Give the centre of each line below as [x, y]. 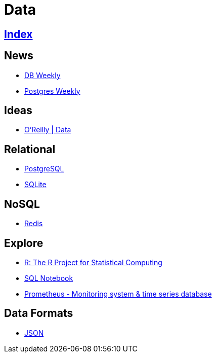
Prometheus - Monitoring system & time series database [118, 294]
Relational [30, 149]
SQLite [35, 185]
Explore [24, 243]
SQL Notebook [49, 278]
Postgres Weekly [52, 91]
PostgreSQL [44, 169]
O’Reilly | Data [48, 130]
